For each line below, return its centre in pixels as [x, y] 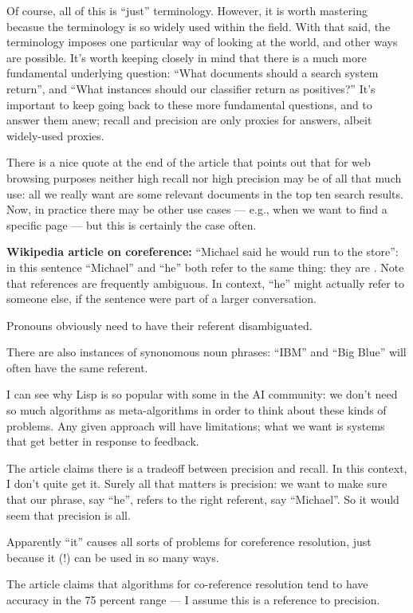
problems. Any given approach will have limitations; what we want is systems [196, 425]
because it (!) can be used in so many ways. [113, 557]
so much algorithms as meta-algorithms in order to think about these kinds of [197, 410]
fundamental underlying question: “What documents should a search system [193, 73]
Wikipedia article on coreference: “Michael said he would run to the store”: [203, 251]
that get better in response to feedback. [103, 441]
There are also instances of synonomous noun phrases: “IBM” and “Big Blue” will [206, 352]
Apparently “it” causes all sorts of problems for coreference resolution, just [189, 542]
